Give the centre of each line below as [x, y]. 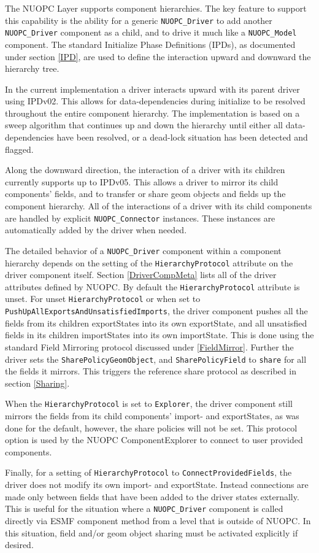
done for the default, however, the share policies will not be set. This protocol [151, 427]
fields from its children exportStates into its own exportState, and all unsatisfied [156, 323]
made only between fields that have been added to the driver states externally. [152, 496]
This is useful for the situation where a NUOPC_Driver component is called [144, 509]
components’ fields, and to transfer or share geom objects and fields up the [145, 194]
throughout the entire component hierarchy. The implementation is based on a [152, 113]
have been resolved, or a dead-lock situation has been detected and [182, 137]
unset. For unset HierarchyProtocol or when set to [103, 299]
